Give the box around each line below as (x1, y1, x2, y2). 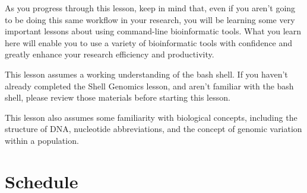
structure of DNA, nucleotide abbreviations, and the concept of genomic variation (5, 123, 302, 135)
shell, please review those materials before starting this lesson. (5, 91, 230, 104)
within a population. (5, 134, 79, 146)
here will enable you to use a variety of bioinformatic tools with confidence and (5, 36, 293, 49)
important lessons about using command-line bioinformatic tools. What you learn (5, 25, 302, 37)
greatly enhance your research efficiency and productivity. (5, 48, 214, 60)
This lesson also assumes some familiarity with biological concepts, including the (5, 111, 297, 123)
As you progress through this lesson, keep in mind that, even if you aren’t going (5, 2, 296, 14)
